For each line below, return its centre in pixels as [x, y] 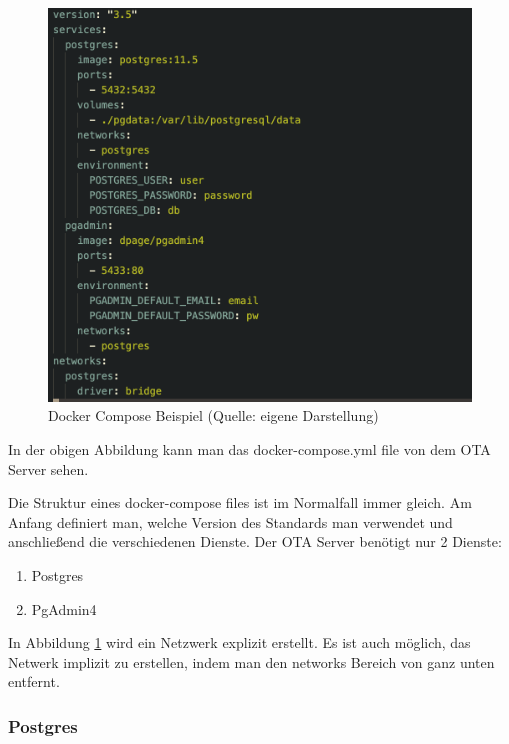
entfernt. [34, 681]
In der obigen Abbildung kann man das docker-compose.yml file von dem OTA [249, 449]
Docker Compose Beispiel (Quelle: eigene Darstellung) [213, 415]
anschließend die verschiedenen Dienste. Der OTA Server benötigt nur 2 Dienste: [255, 541]
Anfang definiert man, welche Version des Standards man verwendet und [230, 521]
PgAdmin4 [64, 608]
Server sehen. [48, 468]
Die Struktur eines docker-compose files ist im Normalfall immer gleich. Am [240, 502]
